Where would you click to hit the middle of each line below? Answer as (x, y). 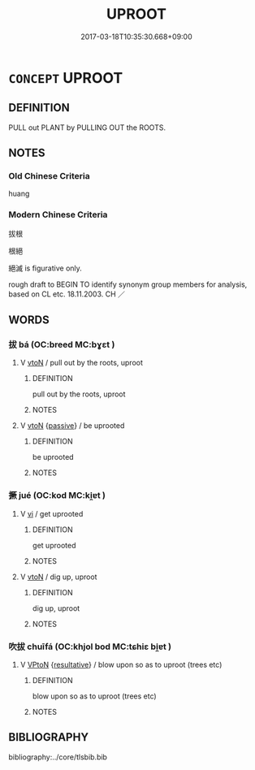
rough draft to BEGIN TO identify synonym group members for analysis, (128, 284)
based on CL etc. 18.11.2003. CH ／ (67, 294)
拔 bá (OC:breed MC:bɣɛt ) (62, 344)
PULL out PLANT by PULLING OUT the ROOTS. (87, 128)
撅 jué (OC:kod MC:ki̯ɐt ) (57, 495)
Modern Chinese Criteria (58, 214)
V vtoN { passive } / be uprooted (72, 426)
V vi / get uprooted (52, 513)
